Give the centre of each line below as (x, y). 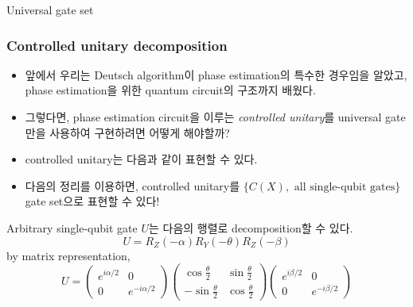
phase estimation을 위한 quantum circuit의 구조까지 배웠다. (170, 90)
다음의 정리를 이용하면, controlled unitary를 (132, 185)
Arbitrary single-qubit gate (72, 227)
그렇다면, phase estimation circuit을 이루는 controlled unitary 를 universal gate (215, 117)
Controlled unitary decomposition (117, 45)
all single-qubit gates (345, 187)
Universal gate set (50, 10)
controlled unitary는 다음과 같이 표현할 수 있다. (141, 159)
